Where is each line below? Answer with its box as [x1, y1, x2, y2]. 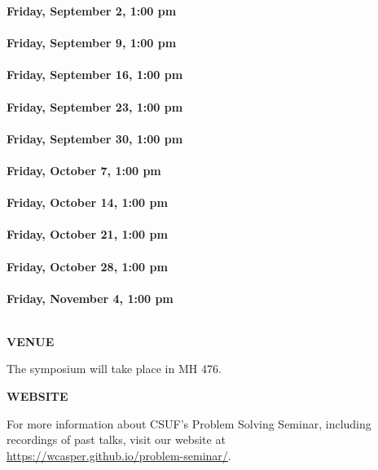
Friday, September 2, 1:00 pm [7, 2, 177, 19]
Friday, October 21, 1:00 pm [7, 226, 168, 243]
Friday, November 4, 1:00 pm [7, 289, 174, 306]
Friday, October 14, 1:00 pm [7, 194, 168, 211]
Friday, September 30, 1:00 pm [7, 130, 183, 147]
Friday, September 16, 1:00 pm [7, 66, 183, 83]
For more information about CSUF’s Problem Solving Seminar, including [7, 415, 371, 432]
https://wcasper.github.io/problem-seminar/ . [7, 446, 231, 463]
